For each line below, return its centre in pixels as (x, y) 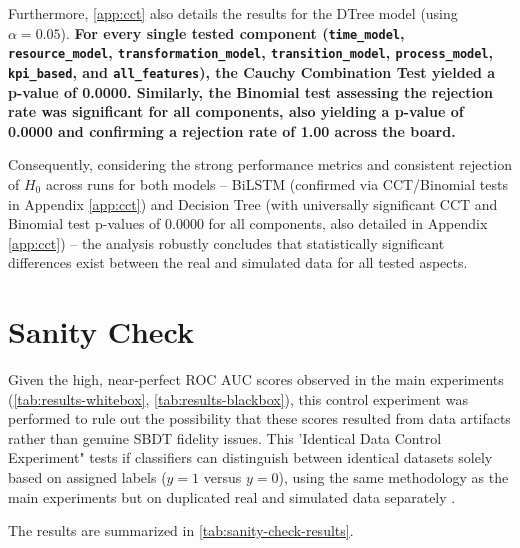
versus (222, 477)
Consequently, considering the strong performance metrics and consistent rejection (260, 164)
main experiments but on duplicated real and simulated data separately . (232, 496)
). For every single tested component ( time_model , (232, 32)
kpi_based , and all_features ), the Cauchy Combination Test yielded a (252, 71)
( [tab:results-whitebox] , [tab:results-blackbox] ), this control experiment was (238, 398)
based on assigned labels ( (87, 477)
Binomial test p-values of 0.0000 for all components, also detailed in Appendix (248, 223)
